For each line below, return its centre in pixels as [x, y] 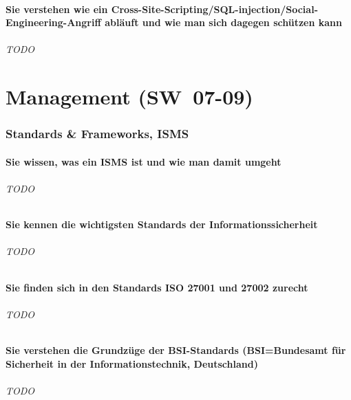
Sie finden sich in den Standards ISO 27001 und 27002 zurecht [157, 287]
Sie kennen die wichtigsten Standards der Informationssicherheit [162, 224]
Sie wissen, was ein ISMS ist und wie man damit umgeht [143, 161]
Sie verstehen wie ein [57, 9]
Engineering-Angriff [53, 22]
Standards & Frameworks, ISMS [97, 134]
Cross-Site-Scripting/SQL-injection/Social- [214, 9]
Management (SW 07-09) [129, 97]
